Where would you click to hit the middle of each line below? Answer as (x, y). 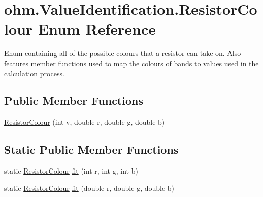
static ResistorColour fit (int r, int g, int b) (71, 171)
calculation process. (34, 73)
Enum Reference (97, 29)
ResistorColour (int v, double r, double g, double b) (85, 122)
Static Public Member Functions (91, 149)
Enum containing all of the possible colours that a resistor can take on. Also (123, 53)
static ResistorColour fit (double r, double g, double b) (89, 188)
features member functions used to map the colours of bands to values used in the (131, 63)
